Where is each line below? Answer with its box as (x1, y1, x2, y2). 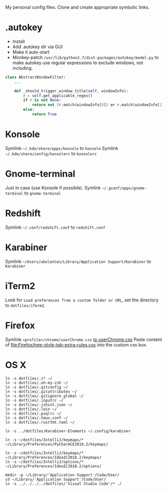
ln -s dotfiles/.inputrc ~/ (5, 398, 64, 403)
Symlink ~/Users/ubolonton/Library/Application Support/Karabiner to (5, 258, 151, 264)
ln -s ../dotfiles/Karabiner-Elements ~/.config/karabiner (5, 428, 131, 433)
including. (12, 65, 33, 71)
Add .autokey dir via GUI (12, 44, 63, 50)
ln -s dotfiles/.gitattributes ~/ (5, 389, 77, 394)
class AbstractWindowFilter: (5, 75, 66, 80)
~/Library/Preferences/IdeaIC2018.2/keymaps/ (5, 455, 101, 460)
